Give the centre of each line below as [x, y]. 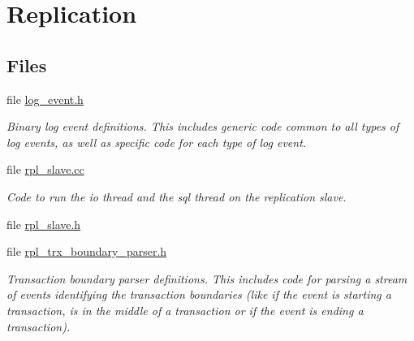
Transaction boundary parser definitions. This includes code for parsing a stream [207, 278]
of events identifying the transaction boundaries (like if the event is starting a [199, 294]
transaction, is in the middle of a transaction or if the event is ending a [185, 310]
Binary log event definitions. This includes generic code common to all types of [203, 126]
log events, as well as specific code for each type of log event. [157, 142]
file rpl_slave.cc [45, 169]
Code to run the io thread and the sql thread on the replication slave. [177, 196]
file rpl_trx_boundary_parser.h [87, 251]
